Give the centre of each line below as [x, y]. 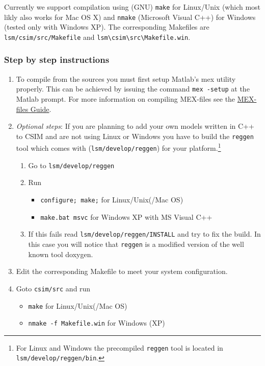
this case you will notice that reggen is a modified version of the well [136, 244]
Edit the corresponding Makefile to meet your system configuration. [122, 271]
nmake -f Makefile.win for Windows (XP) [97, 323]
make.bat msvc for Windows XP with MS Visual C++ [126, 216]
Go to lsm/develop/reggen [71, 165]
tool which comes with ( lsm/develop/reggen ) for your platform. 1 [118, 147]
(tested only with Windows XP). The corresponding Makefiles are [107, 27]
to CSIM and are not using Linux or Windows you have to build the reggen [135, 136]
